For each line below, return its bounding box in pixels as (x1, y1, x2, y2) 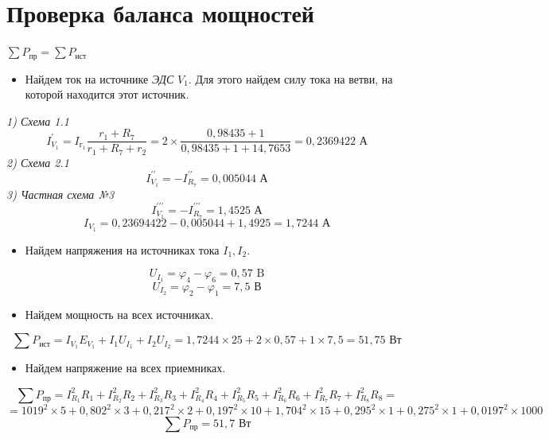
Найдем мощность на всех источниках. (25, 305, 214, 322)
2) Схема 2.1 (6, 153, 69, 170)
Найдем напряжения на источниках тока (25, 241, 220, 258)
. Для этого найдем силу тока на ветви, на (188, 70, 393, 87)
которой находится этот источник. (25, 86, 189, 103)
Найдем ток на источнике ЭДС (25, 70, 174, 87)
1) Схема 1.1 (6, 112, 69, 129)
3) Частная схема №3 (6, 185, 115, 202)
